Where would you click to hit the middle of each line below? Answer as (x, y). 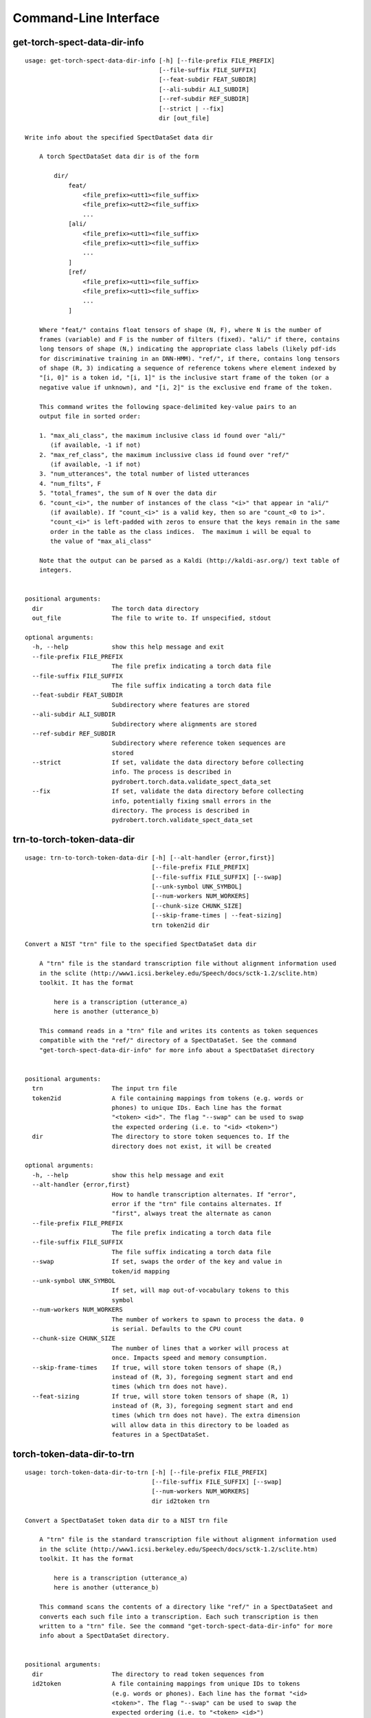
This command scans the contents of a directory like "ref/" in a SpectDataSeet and (186, 1607)
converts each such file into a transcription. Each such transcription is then (179, 1616)
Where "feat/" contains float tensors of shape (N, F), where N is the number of (180, 330)
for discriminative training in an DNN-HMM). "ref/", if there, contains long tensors (189, 358)
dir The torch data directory (115, 609)
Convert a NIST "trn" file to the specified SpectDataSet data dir (141, 944)
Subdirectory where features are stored (181, 705)
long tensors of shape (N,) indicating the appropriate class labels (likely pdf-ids (188, 349)
